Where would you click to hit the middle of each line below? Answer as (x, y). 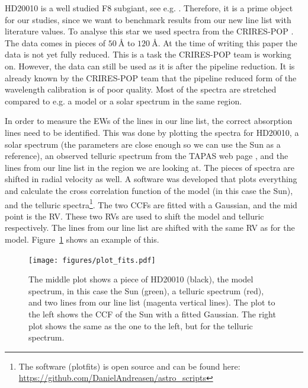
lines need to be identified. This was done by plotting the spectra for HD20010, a (152, 132)
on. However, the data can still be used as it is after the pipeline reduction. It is (150, 66)
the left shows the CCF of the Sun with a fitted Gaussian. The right (152, 314)
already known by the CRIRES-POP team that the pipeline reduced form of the (151, 77)
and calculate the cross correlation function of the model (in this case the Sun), (149, 190)
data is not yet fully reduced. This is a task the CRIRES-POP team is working (148, 54)
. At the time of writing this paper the (227, 42)
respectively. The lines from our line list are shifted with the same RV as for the (150, 228)
